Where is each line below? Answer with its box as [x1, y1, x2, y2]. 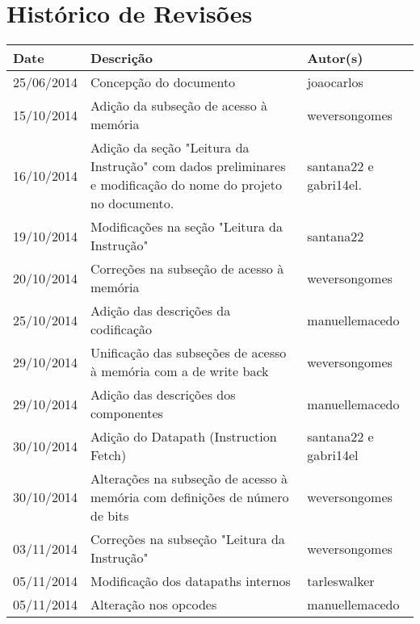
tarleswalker [307, 572, 375, 591]
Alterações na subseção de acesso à [90, 469, 288, 488]
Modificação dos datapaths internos [90, 572, 291, 591]
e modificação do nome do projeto [90, 175, 282, 195]
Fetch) [90, 446, 127, 465]
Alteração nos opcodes [90, 595, 217, 614]
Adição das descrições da [90, 301, 231, 320]
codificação [90, 320, 153, 339]
